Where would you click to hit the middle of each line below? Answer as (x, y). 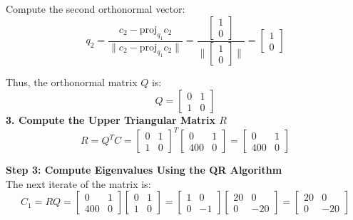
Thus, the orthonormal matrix (72, 82)
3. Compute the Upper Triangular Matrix (111, 120)
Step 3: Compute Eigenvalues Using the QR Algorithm (144, 170)
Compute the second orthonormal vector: (96, 9)
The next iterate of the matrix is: (78, 183)
